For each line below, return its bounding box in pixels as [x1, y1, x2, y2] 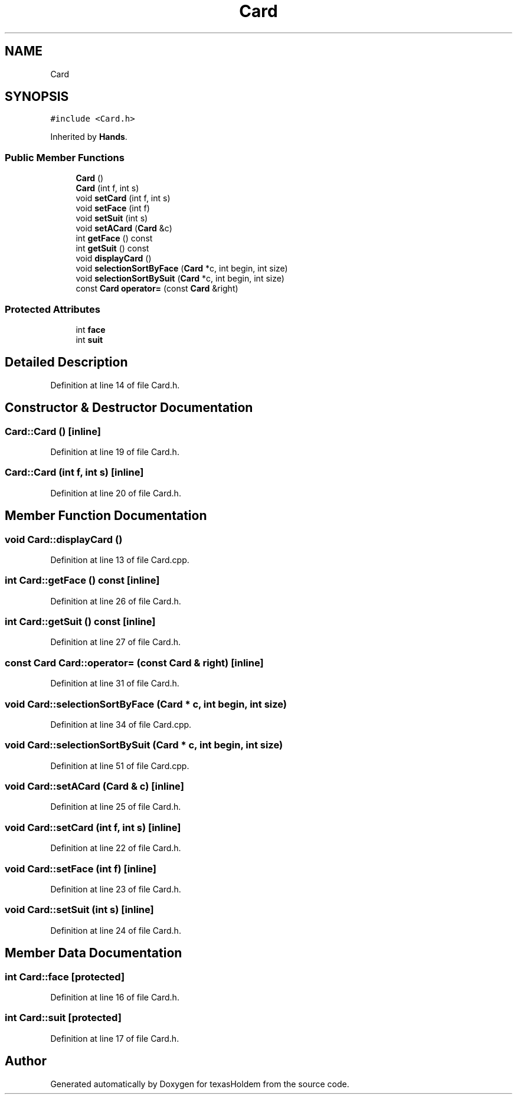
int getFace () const [76, 233, 153, 244]
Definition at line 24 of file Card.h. [50, 925, 181, 936]
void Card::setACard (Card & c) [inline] [5, 780, 184, 793]
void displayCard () [76, 253, 152, 264]
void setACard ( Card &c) [76, 223, 172, 234]
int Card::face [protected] [5, 970, 125, 983]
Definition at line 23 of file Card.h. [50, 884, 181, 894]
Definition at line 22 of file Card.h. [50, 843, 181, 853]
